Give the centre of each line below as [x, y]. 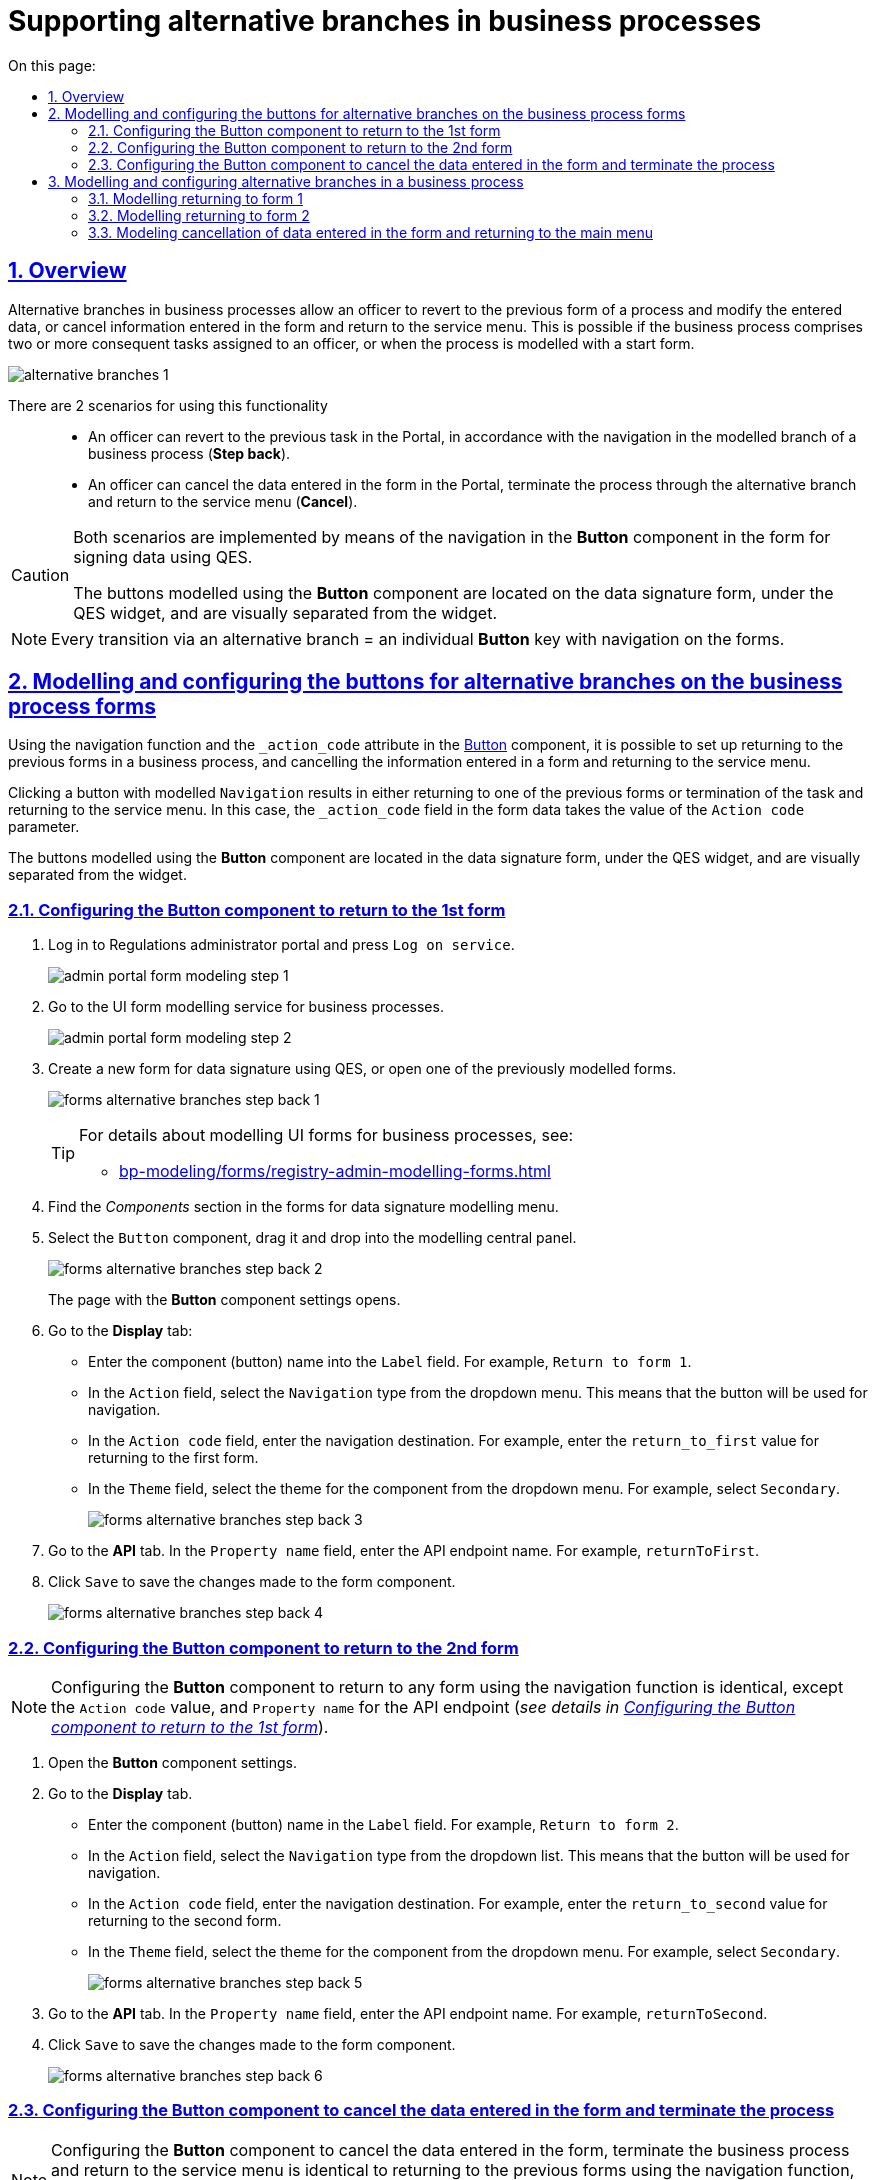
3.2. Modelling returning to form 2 [199, 215]
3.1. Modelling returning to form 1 [195, 198]
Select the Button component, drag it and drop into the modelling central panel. [312, 1238]
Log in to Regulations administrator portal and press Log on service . [281, 945]
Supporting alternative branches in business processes [385, 21]
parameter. [44, 827]
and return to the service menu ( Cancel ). [223, 501]
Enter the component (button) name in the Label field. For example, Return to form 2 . [383, 1824]
